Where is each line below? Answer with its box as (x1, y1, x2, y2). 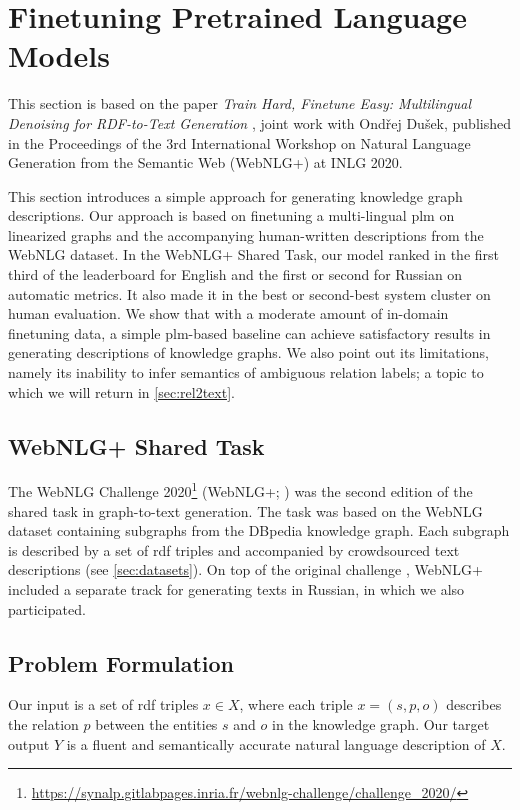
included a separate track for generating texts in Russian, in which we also (8, 579, 465, 600)
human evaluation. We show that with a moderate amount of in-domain (8, 303, 449, 324)
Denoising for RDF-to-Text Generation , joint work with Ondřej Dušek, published (8, 112, 511, 133)
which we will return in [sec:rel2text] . (8, 381, 235, 402)
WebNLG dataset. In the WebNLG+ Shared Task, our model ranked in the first (8, 244, 500, 265)
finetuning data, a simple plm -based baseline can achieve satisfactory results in (8, 322, 491, 343)
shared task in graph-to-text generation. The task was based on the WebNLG (8, 500, 483, 521)
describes (446, 694, 502, 715)
